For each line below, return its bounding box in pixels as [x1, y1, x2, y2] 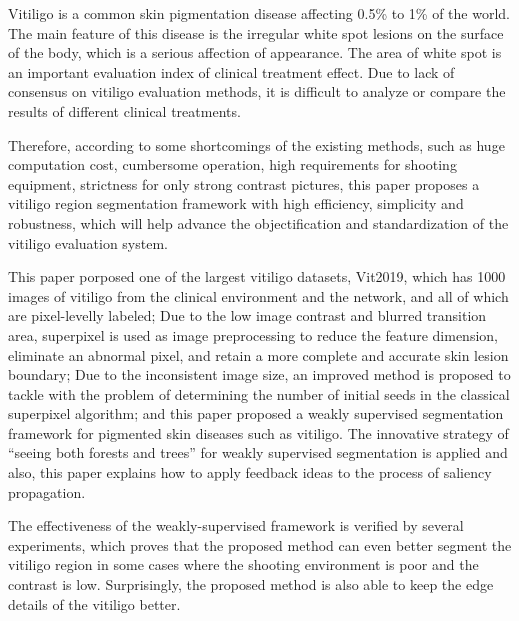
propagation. [8, 481, 86, 502]
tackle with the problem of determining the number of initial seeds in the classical [8, 383, 510, 404]
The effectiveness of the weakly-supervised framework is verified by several [8, 515, 464, 536]
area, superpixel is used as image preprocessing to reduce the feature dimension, [8, 324, 498, 345]
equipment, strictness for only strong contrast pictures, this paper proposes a [8, 173, 480, 194]
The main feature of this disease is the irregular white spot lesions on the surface [8, 22, 504, 43]
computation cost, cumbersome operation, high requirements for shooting [8, 154, 457, 175]
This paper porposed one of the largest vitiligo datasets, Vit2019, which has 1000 [8, 266, 506, 287]
